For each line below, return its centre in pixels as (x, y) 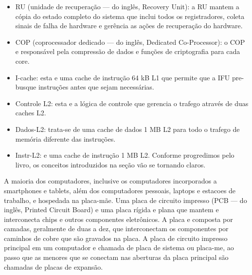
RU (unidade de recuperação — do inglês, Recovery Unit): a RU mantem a (127, 6)
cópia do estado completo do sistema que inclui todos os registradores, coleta (130, 16)
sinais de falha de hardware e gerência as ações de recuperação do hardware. (129, 26)
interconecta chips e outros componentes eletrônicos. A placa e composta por (118, 219)
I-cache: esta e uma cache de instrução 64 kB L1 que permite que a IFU (123, 77)
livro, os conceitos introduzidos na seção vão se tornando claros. (110, 164)
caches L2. (31, 113)
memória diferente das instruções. (65, 138)
